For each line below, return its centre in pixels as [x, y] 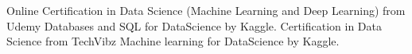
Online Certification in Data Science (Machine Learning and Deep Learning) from [206, 10]
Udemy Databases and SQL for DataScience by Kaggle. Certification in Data [194, 25]
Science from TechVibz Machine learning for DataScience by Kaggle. [173, 41]
